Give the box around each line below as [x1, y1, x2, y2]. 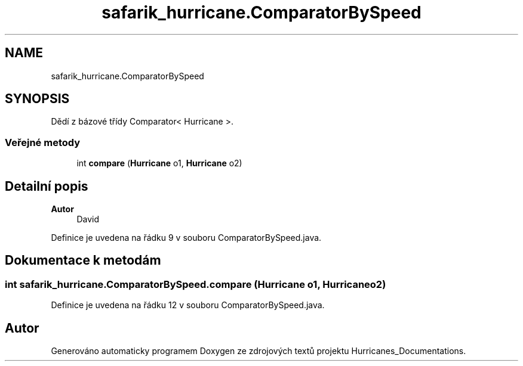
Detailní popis [5, 178, 88, 194]
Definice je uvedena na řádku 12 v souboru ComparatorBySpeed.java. [51, 300, 325, 311]
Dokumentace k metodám [5, 253, 161, 268]
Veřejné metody [5, 136, 81, 148]
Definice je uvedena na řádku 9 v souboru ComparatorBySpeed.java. [51, 232, 322, 243]
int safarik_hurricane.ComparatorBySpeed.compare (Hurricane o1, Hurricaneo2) [5, 278, 386, 290]
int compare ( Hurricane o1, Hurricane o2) [76, 158, 242, 169]
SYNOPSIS [5, 91, 70, 107]
